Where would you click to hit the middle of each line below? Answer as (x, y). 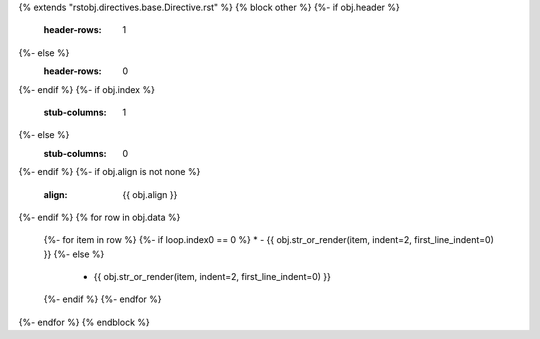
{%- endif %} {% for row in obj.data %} (99, 217)
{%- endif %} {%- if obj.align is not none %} (109, 172)
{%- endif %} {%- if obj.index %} (86, 89)
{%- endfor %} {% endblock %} (84, 322)
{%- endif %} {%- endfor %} (102, 299)
